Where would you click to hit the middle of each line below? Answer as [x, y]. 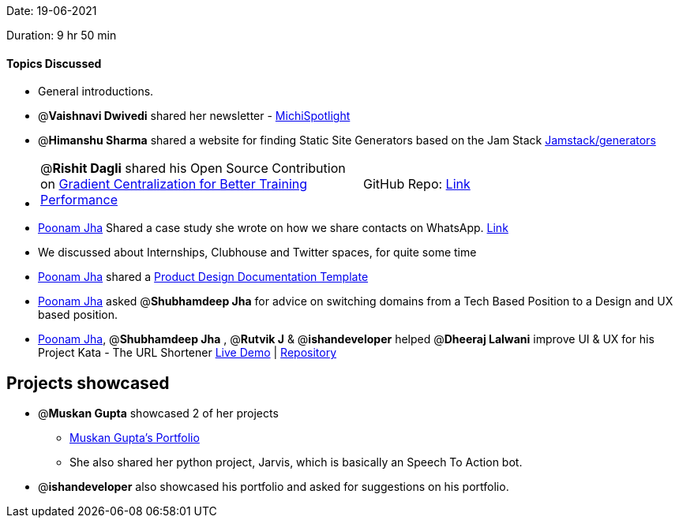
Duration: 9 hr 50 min [62, 35]
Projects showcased [88, 383]
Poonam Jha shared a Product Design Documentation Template [203, 277]
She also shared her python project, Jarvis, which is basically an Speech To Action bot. [296, 462]
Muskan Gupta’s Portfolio [135, 438]
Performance [79, 200]
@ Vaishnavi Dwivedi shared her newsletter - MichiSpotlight [194, 116]
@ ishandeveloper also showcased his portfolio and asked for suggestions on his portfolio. [274, 487]
